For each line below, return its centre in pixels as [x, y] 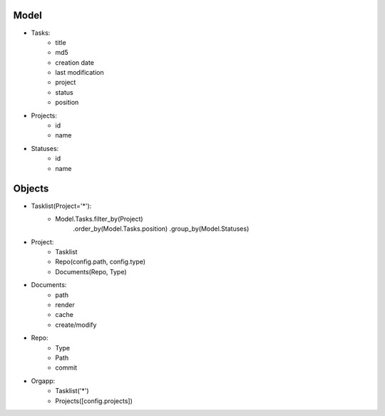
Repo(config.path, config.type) [101, 262]
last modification [79, 73]
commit [66, 368]
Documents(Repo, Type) [91, 271]
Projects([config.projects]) [94, 401]
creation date [75, 62]
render [65, 305]
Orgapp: [43, 380]
